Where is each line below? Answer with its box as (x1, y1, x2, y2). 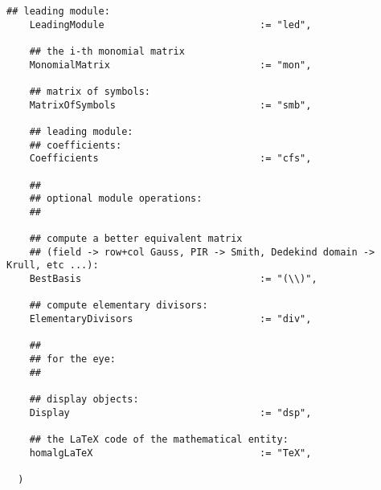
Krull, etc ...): (6, 259, 99, 272)
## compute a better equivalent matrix (29, 233, 243, 245)
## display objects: (29, 394, 139, 406)
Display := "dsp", (29, 406, 312, 419)
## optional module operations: (29, 193, 203, 205)
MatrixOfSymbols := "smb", (29, 99, 312, 111)
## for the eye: (29, 353, 117, 365)
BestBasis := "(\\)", (29, 273, 317, 285)
